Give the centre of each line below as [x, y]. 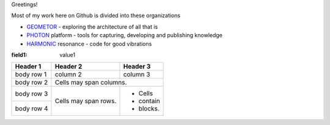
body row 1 [31, 75]
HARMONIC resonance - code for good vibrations [89, 44]
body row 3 [31, 94]
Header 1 [28, 67]
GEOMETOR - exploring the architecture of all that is [92, 27]
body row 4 [31, 108]
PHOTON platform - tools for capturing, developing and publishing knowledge [125, 35]
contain [149, 101]
